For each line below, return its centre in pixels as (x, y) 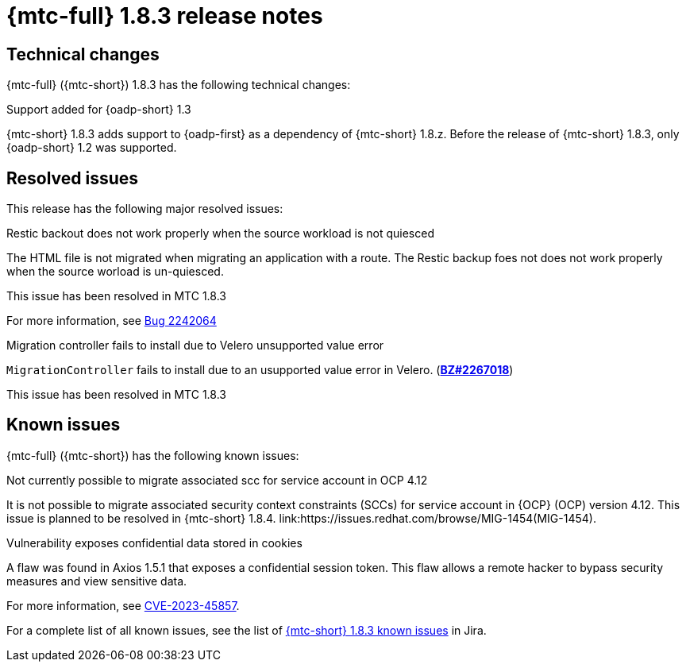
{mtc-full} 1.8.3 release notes (165, 16)
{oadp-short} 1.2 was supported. (92, 148)
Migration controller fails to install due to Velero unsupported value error (195, 346)
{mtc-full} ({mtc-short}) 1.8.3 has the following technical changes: (179, 85)
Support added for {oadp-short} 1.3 (99, 110)
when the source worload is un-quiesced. (115, 272)
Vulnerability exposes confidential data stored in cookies (154, 543)
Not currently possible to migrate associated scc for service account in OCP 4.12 (217, 480)
